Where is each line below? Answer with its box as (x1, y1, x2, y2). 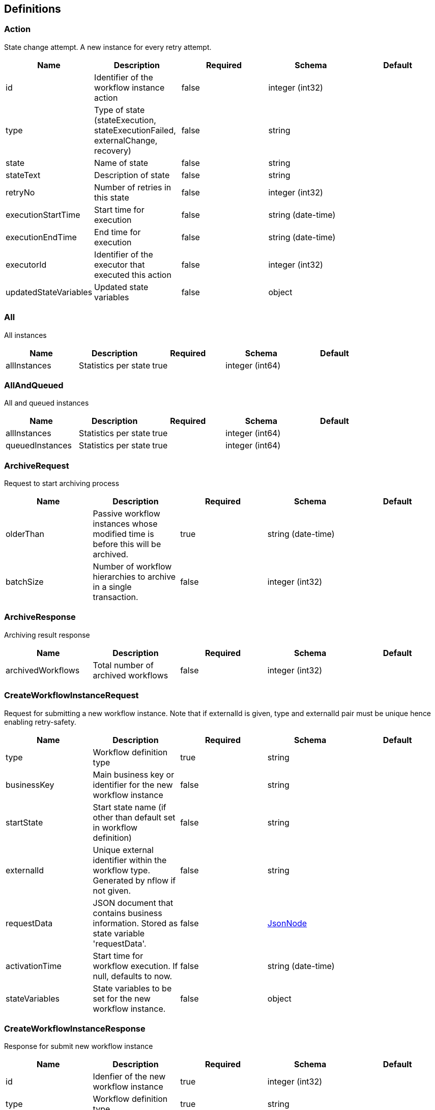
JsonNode (267, 918, 307, 928)
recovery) (94, 145, 131, 156)
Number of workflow (93, 561, 172, 572)
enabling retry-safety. (4, 717, 76, 726)
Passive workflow (93, 508, 160, 519)
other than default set (93, 812, 176, 822)
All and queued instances (4, 399, 89, 408)
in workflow (93, 822, 138, 833)
